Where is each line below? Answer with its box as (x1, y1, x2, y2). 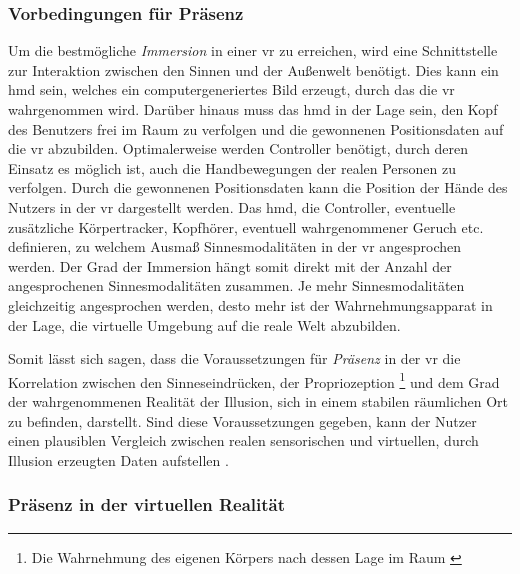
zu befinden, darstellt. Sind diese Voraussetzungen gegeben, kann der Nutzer (8, 410, 477, 431)
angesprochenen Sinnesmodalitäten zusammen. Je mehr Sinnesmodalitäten (8, 275, 465, 296)
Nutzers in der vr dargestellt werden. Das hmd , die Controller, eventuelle (8, 196, 456, 217)
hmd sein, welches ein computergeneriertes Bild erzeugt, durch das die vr (8, 79, 455, 100)
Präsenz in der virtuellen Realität (8, 492, 286, 517)
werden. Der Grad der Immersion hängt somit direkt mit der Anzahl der (8, 255, 452, 276)
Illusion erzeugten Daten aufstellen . (8, 449, 229, 470)
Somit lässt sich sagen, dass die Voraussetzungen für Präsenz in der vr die (8, 348, 461, 369)
